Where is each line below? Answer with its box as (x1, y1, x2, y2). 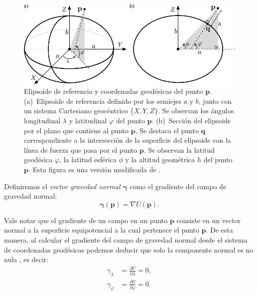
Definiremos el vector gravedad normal (4, 181, 121, 191)
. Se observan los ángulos (158, 105, 234, 116)
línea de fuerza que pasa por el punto (24, 144, 137, 155)
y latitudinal (69, 115, 107, 126)
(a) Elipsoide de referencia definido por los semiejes (24, 95, 182, 106)
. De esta (206, 225, 233, 235)
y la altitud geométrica (125, 154, 195, 165)
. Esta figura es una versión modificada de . (28, 164, 161, 175)
